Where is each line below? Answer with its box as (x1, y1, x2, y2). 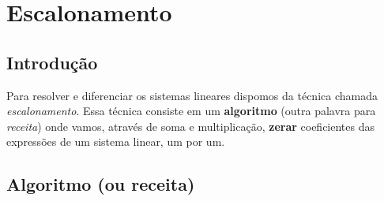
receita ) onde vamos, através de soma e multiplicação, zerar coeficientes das (6, 117, 375, 134)
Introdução (6, 50, 98, 74)
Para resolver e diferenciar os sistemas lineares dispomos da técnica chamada (6, 87, 378, 103)
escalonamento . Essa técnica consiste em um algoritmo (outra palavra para (6, 102, 376, 119)
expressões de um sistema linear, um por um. (6, 133, 225, 150)
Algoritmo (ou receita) (6, 172, 195, 196)
